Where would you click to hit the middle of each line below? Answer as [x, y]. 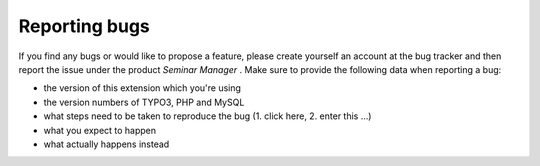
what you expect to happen [100, 130]
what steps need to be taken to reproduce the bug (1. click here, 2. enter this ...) [207, 116]
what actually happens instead [106, 144]
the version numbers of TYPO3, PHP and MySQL [144, 102]
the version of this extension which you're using [142, 88]
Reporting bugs [84, 26]
